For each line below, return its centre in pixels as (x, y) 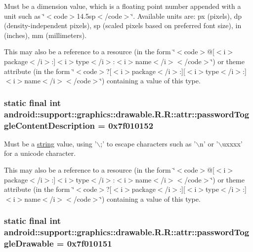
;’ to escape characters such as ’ (148, 143)
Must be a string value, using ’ (50, 143)
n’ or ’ (209, 143)
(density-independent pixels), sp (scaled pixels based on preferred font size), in (123, 25)
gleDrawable (29, 243)
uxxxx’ (232, 143)
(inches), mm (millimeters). (45, 35)
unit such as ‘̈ (24, 16)
